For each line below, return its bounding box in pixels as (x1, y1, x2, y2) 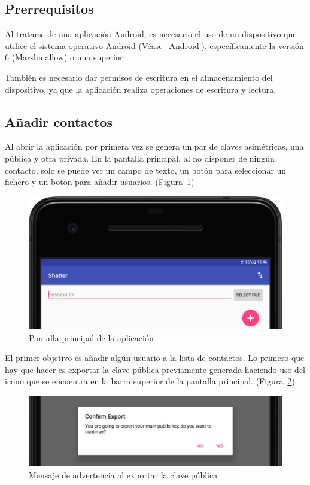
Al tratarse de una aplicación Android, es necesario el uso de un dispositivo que (5, 28, 297, 40)
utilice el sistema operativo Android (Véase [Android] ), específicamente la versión (5, 39, 304, 51)
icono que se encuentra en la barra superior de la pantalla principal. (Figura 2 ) (5, 375, 295, 387)
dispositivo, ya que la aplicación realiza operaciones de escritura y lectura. (5, 83, 276, 95)
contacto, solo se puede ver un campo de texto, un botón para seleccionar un (5, 163, 287, 176)
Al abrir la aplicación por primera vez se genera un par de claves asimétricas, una (5, 140, 304, 153)
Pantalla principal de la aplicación (29, 331, 154, 344)
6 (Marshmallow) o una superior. (5, 51, 126, 63)
